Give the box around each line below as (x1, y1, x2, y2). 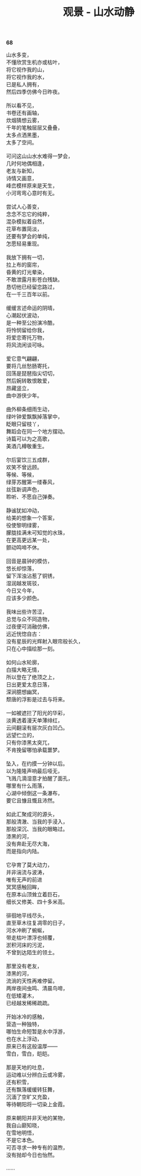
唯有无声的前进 (6, 876, 42, 883)
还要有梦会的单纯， (6, 233, 53, 240)
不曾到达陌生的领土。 (6, 949, 58, 956)
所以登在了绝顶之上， (6, 673, 58, 681)
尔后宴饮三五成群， (6, 456, 53, 464)
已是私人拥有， (6, 81, 42, 88)
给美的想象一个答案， (6, 514, 58, 521)
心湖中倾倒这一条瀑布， (6, 790, 63, 797)
